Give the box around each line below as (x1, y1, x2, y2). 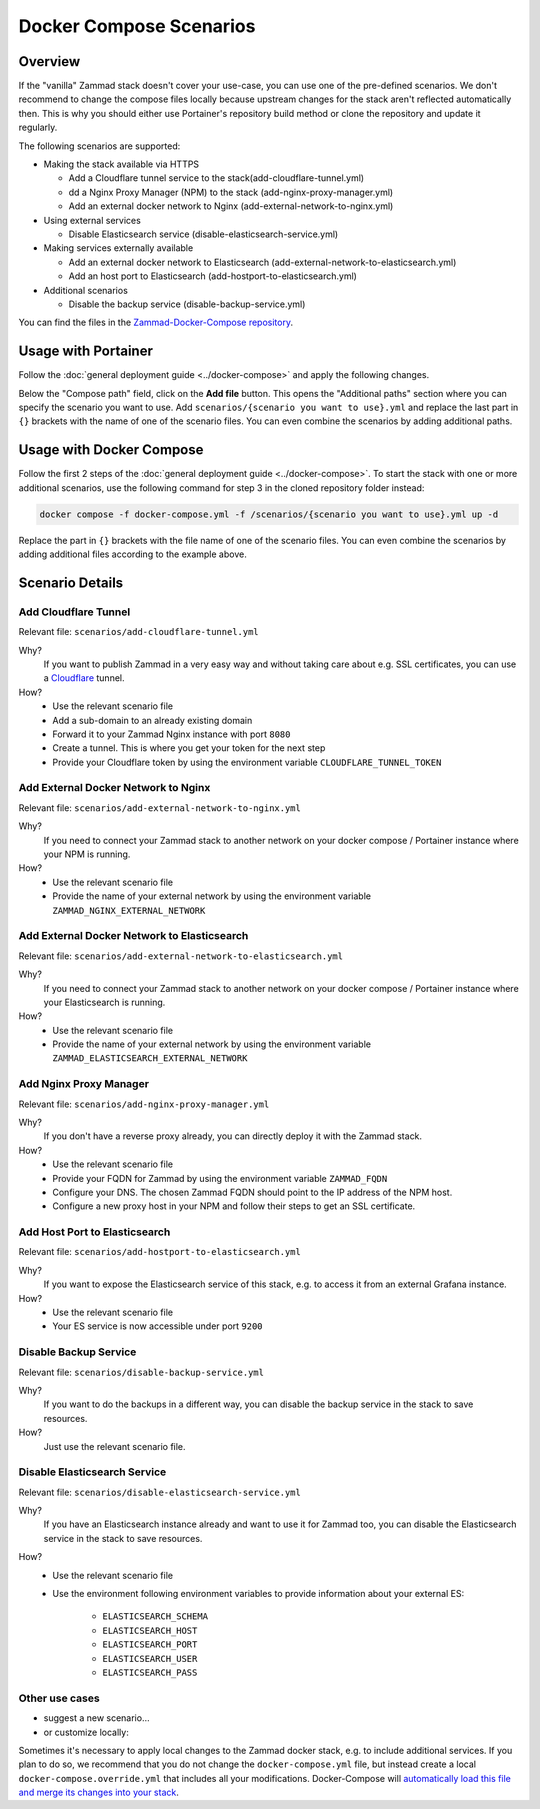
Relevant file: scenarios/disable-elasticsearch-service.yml (18, 1486, 302, 1498)
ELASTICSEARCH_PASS (102, 1666, 198, 1678)
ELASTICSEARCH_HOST (102, 1625, 198, 1636)
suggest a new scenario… (43, 1712, 150, 1724)
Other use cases (18, 1691, 100, 1705)
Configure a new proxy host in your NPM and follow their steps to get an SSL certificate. (52, 1200, 416, 1212)
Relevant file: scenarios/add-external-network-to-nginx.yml (18, 801, 302, 814)
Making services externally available (43, 242, 194, 254)
